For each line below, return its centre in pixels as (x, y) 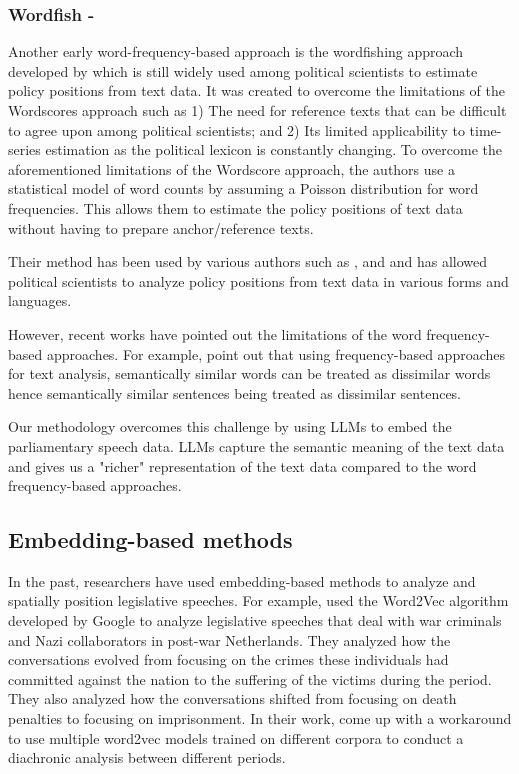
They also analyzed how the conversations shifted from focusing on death (232, 698)
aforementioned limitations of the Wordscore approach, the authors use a (231, 168)
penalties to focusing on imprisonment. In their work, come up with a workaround (260, 718)
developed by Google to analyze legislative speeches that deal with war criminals (255, 620)
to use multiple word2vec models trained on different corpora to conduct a (236, 737)
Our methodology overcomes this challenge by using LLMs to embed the (230, 426)
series (24, 149)
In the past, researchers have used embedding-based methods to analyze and (242, 580)
